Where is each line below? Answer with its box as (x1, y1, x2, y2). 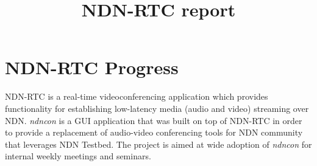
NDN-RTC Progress (5, 55, 179, 80)
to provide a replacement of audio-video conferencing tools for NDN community (5, 126, 303, 139)
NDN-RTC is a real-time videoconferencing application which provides (5, 90, 268, 103)
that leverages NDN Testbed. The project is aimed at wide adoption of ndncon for (5, 137, 312, 150)
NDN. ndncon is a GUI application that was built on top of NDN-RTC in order (5, 114, 302, 126)
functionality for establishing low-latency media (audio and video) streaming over (5, 102, 309, 114)
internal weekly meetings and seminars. (5, 150, 151, 162)
